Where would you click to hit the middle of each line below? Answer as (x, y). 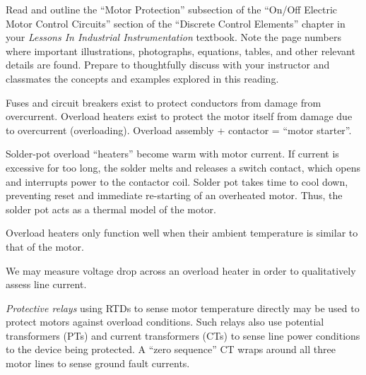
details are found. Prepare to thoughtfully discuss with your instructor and (168, 65)
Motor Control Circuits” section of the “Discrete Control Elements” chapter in (176, 23)
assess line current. (46, 284)
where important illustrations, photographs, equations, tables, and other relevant (181, 50)
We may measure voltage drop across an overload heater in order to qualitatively (181, 270)
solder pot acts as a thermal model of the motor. (111, 209)
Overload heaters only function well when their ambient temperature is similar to (182, 233)
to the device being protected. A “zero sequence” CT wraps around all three (171, 349)
